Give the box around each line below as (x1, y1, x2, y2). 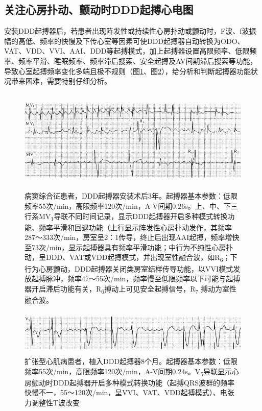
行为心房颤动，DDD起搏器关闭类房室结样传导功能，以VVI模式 (25, 263, 233, 274)
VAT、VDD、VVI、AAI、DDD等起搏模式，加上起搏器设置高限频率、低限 (4, 45, 250, 56)
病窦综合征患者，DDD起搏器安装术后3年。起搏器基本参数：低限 (25, 190, 238, 201)
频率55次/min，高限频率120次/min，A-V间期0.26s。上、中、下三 (25, 200, 238, 211)
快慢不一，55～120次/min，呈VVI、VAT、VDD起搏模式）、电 (25, 387, 227, 398)
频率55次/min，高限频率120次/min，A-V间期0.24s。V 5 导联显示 (25, 366, 232, 378)
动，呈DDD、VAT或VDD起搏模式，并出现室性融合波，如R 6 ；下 (25, 252, 237, 264)
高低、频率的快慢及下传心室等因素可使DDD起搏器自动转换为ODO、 (18, 35, 245, 46)
